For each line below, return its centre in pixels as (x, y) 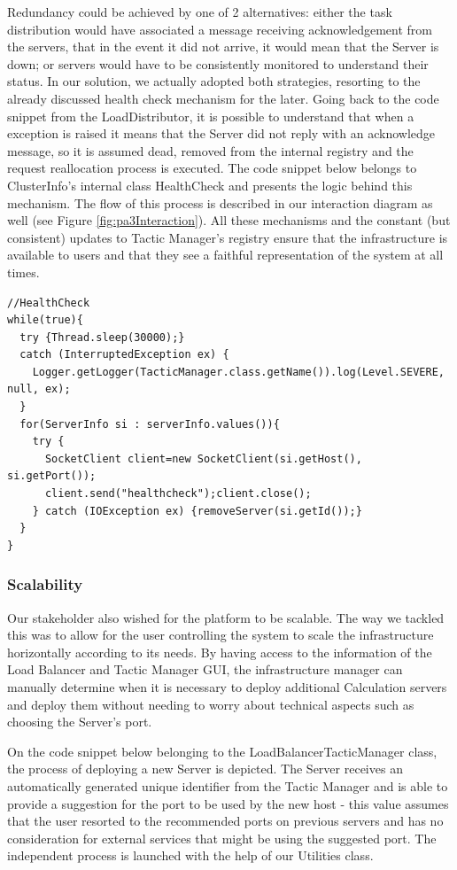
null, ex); (39, 389)
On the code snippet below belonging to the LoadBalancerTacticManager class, (222, 751)
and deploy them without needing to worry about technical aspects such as (211, 704)
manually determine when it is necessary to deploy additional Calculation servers (227, 687)
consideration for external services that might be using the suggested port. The (222, 838)
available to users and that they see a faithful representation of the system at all (225, 255)
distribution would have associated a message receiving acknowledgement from (220, 29)
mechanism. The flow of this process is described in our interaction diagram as (220, 202)
